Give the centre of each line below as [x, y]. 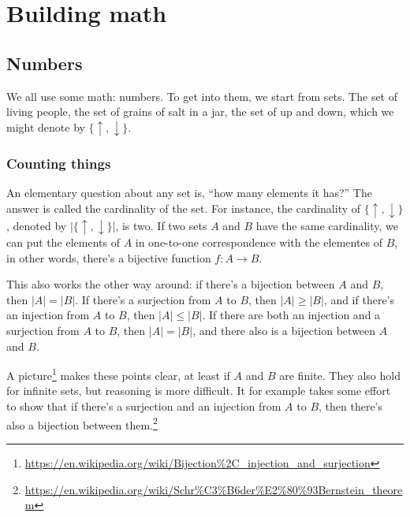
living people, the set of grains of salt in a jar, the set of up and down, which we [200, 112]
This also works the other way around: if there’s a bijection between [171, 284]
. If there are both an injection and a [291, 315]
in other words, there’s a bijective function [109, 257]
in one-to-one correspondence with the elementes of [259, 242]
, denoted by [37, 225]
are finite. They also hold [340, 375]
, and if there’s [359, 299]
